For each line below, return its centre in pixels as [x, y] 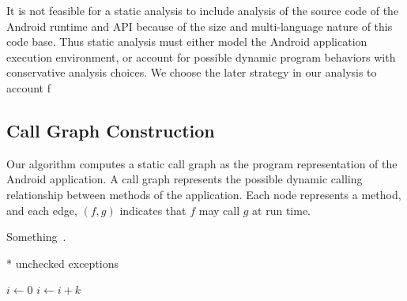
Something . [36, 237]
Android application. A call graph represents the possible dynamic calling [185, 179]
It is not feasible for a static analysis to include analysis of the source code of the [203, 10]
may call [219, 210]
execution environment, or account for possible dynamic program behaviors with [201, 56]
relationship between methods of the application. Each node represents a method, [204, 194]
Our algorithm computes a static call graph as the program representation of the [202, 163]
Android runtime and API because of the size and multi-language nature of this [200, 26]
